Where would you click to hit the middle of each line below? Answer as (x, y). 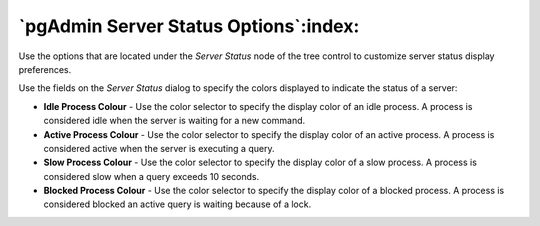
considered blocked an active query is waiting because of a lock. (177, 204)
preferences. (45, 69)
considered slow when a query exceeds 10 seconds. (151, 176)
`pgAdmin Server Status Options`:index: (189, 26)
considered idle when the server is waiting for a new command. (174, 121)
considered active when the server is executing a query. (159, 148)
